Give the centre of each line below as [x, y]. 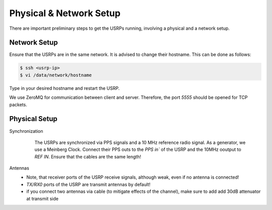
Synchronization [26, 131]
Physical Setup [33, 119]
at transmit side [43, 198]
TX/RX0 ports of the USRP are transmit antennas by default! [88, 184]
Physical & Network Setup [65, 13]
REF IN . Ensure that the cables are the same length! [88, 156]
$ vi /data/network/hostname [56, 75]
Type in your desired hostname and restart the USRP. [64, 88]
